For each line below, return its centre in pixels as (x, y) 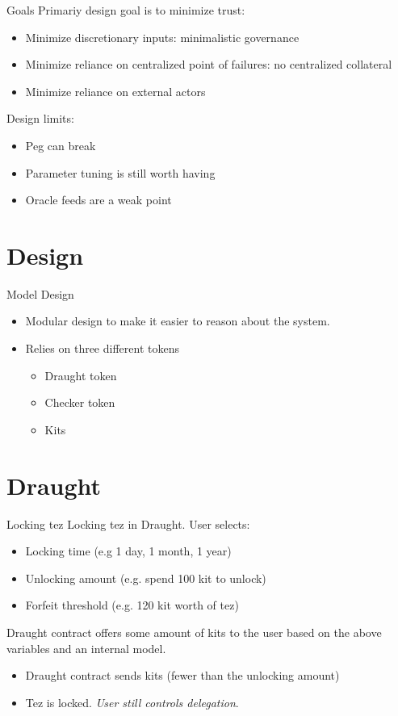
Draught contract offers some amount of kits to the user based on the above (194, 632)
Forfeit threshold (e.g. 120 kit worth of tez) (132, 605)
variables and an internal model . (86, 648)
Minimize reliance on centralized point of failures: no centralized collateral (209, 64)
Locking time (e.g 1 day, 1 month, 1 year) (128, 551)
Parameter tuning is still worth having (120, 172)
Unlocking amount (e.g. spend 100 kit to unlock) (146, 578)
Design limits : (40, 118)
